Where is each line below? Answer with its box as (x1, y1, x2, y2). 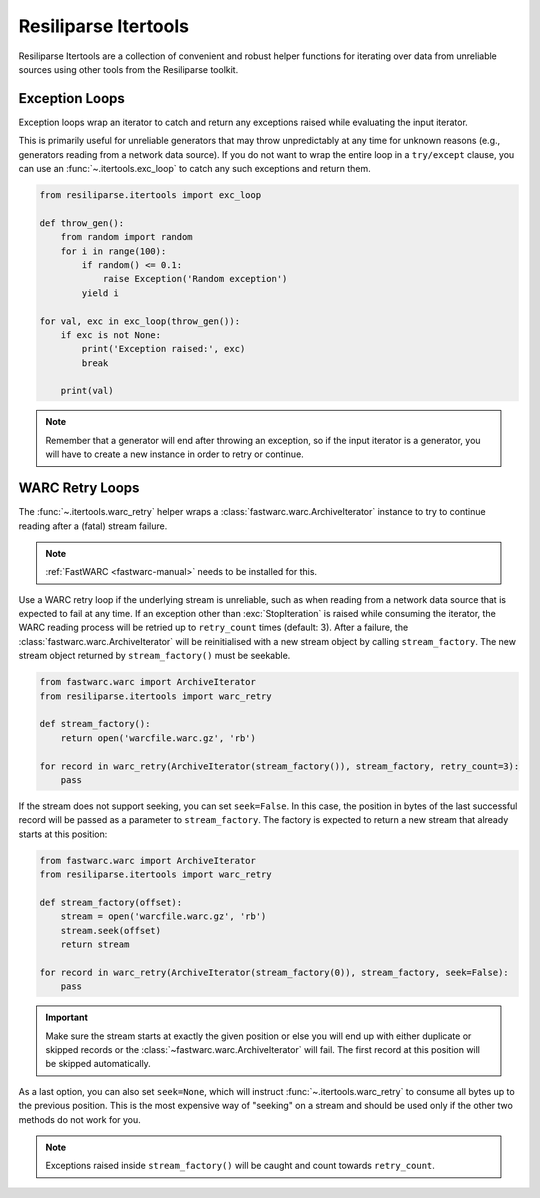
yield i (81, 287, 120, 299)
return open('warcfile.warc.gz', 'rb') (60, 732, 257, 744)
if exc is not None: (60, 329, 162, 340)
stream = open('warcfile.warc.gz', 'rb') (60, 911, 267, 922)
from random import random (60, 231, 194, 243)
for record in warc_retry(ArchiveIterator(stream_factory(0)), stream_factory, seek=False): (39, 966, 509, 978)
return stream (60, 939, 130, 950)
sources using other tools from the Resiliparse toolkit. (18, 63, 239, 75)
